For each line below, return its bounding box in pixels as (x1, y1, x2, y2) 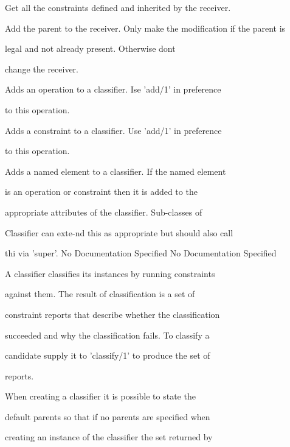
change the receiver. (5, 62, 79, 75)
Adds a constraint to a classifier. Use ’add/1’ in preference (5, 124, 222, 136)
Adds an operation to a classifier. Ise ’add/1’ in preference (5, 83, 221, 96)
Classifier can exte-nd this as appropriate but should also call (5, 226, 233, 239)
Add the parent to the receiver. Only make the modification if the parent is (5, 21, 286, 34)
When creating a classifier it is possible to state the (5, 390, 196, 403)
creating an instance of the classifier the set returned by (5, 431, 213, 443)
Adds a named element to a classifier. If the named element (5, 164, 226, 177)
